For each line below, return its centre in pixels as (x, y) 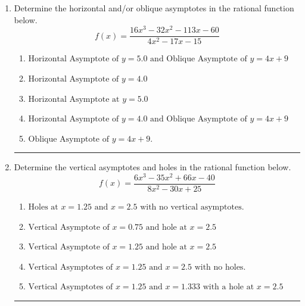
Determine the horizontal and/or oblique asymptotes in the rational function (154, 8)
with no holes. (220, 267)
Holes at (43, 207)
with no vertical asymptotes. (192, 207)
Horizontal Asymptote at (74, 99)
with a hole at (228, 287)
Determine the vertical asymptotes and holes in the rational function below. (152, 167)
